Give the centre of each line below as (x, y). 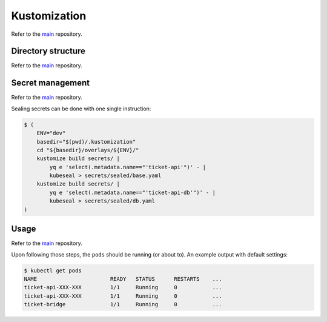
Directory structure (48, 51)
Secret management (51, 83)
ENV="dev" (51, 133)
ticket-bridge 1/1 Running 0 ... (123, 304)
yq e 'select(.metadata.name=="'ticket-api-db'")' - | (133, 192)
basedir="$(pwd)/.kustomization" (86, 142)
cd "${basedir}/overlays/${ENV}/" (88, 150)
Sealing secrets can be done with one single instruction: (81, 109)
